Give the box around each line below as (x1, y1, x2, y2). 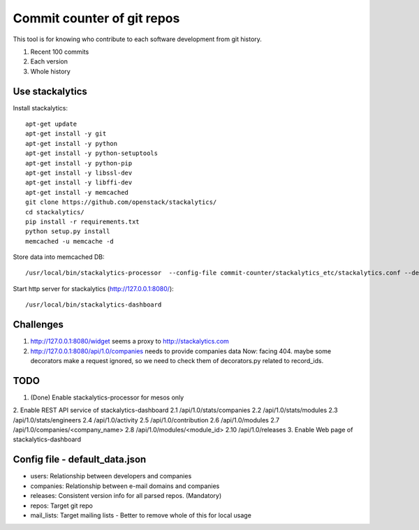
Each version (30, 57, 68, 66)
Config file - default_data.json (13, 454, 147, 466)
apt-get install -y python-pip (25, 159, 133, 167)
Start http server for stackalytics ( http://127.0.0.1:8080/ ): (13, 284, 174, 293)
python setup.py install (25, 228, 110, 235)
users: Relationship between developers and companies (30, 472, 192, 480)
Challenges (13, 318, 64, 331)
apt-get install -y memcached (25, 189, 129, 196)
